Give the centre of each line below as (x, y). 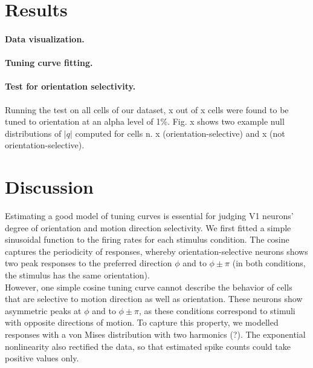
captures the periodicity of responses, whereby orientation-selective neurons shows (156, 251)
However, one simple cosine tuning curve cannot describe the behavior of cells (149, 287)
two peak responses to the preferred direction (89, 263)
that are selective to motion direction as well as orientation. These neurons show (154, 299)
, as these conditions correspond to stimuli (217, 310)
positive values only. (42, 358)
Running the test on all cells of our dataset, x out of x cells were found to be (147, 109)
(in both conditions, (269, 263)
